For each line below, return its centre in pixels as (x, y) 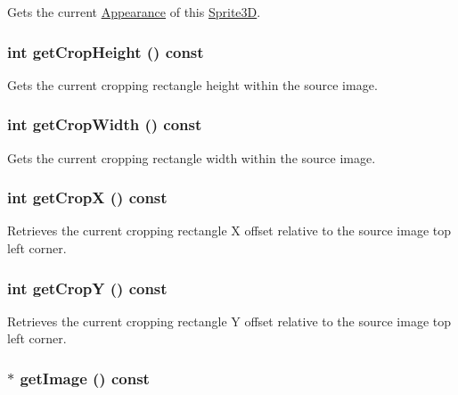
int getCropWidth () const (105, 124)
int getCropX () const (87, 197)
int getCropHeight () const (106, 51)
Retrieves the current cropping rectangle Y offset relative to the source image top (229, 321)
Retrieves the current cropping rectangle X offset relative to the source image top (229, 230)
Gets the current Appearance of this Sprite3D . (134, 12)
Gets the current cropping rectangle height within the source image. (192, 84)
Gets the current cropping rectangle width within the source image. (192, 157)
